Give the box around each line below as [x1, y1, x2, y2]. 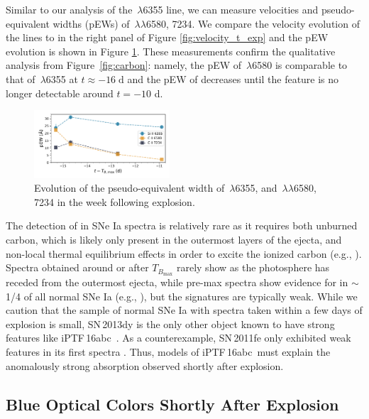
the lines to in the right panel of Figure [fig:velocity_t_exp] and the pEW [6, 30, 329, 45]
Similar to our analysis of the [6, 2, 133, 16]
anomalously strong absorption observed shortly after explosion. [6, 358, 284, 373]
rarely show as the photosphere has [176, 260, 330, 275]
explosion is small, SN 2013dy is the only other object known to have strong [6, 316, 335, 331]
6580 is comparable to [252, 58, 348, 72]
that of [6, 71, 35, 86]
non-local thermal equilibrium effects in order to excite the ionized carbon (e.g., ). [6, 246, 362, 261]
